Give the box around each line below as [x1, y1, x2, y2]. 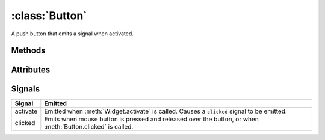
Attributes [11, 65, 51, 75]
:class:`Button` [11, 9, 87, 22]
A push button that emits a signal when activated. [11, 30, 134, 37]
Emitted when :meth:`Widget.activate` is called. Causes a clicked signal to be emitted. [44, 107, 287, 115]
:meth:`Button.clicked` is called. [44, 123, 134, 131]
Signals [11, 84, 40, 94]
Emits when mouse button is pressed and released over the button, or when [44, 115, 259, 123]
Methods [11, 46, 46, 56]
